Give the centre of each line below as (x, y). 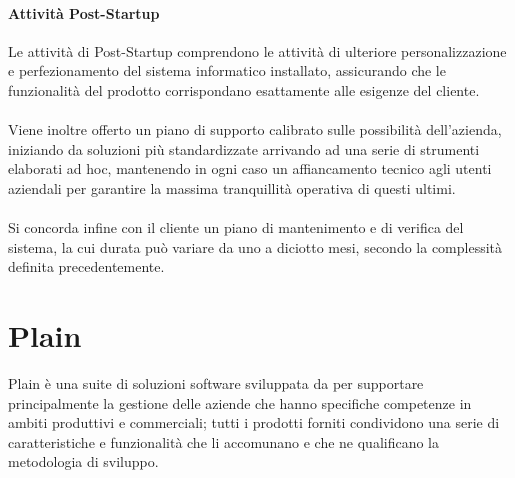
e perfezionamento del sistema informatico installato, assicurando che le (227, 70)
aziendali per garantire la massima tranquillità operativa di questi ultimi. (232, 187)
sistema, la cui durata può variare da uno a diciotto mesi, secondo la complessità (255, 246)
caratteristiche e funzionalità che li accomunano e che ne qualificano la (224, 441)
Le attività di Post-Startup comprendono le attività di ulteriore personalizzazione (257, 50)
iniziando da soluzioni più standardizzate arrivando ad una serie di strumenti (244, 148)
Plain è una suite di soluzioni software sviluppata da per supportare (216, 383)
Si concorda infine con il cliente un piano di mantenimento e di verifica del (236, 227)
